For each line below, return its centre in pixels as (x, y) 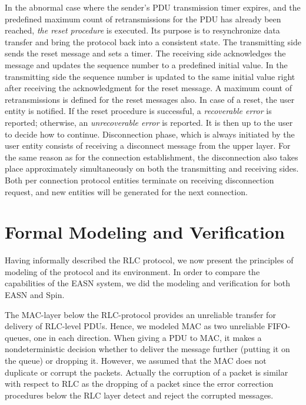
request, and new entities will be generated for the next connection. (126, 191)
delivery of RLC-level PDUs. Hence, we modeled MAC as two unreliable (135, 326)
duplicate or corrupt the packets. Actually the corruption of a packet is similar (147, 372)
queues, (18, 337)
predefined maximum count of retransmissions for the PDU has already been (143, 19)
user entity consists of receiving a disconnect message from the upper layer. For (148, 145)
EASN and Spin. (35, 294)
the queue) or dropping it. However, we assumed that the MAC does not (136, 360)
